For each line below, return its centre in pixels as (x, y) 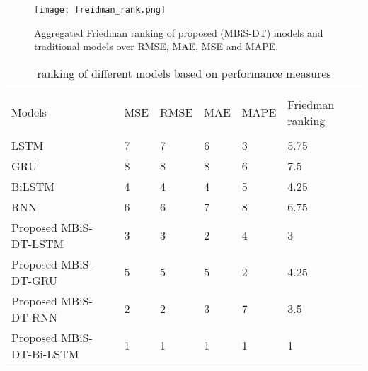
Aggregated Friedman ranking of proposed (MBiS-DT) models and (179, 32)
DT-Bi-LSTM (45, 353)
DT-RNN (34, 317)
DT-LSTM (38, 243)
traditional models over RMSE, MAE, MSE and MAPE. (156, 46)
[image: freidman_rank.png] (100, 10)
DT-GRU (34, 280)
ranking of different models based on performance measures (184, 73)
